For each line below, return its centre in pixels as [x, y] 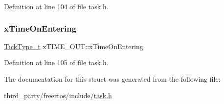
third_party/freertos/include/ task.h [58, 95]
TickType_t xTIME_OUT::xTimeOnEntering [74, 46]
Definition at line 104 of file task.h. [56, 6]
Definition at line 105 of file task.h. [56, 62]
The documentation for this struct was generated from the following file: [112, 79]
